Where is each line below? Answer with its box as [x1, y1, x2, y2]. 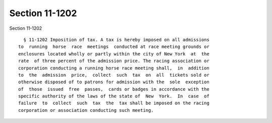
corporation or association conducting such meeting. [18, 107, 154, 113]
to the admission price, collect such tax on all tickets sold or [18, 72, 210, 78]
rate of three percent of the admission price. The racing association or [18, 58, 210, 64]
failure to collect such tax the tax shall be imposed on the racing [18, 100, 210, 106]
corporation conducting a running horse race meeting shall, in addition [18, 65, 210, 71]
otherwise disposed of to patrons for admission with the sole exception [18, 79, 210, 85]
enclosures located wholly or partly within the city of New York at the [18, 51, 210, 56]
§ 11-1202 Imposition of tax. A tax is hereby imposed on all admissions [23, 37, 210, 42]
